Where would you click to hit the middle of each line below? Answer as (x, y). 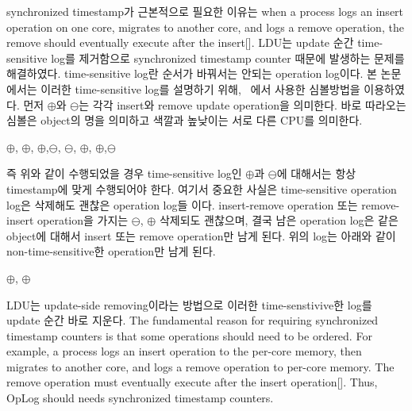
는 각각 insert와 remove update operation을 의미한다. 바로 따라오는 (243, 104)
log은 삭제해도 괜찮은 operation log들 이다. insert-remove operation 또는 (182, 204)
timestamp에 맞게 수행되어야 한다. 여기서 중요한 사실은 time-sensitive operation (202, 188)
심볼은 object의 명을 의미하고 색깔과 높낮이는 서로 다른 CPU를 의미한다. (185, 120)
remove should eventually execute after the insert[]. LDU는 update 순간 (180, 42)
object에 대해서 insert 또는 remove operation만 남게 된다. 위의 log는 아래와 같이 (201, 235)
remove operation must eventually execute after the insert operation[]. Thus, (192, 382)
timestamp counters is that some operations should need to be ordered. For (189, 335)
